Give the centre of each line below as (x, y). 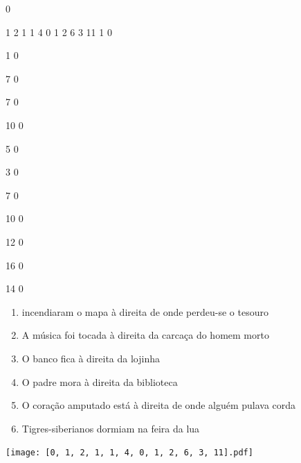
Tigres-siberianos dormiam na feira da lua (111, 428)
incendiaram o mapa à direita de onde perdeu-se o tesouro (145, 311)
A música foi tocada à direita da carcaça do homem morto (145, 335)
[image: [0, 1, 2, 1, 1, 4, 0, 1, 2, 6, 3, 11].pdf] (129, 453)
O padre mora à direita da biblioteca (100, 381)
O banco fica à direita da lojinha (91, 358)
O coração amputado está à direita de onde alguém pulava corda (159, 405)
